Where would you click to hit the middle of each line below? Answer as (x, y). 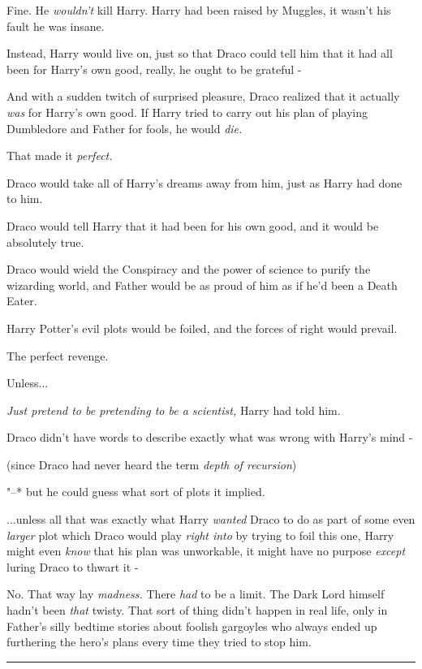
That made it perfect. (60, 155)
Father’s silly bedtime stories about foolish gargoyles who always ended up (192, 626)
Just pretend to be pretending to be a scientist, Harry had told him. (174, 410)
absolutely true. (45, 242)
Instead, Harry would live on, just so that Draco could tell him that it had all (200, 53)
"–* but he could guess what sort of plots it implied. (136, 492)
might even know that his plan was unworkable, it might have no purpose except (206, 551)
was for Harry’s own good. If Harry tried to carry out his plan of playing (187, 112)
